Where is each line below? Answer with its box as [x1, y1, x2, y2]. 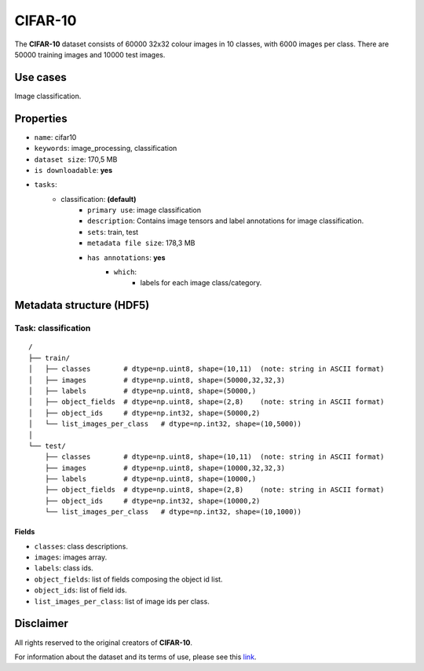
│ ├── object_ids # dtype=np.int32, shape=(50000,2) [28, 409, 261, 417]
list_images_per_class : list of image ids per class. [34, 596, 210, 606]
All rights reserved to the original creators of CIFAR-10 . [14, 637, 192, 647]
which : [114, 267, 137, 277]
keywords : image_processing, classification [34, 144, 177, 153]
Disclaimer [14, 617, 68, 630]
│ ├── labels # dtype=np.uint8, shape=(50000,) [28, 386, 257, 395]
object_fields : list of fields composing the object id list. [34, 574, 223, 584]
